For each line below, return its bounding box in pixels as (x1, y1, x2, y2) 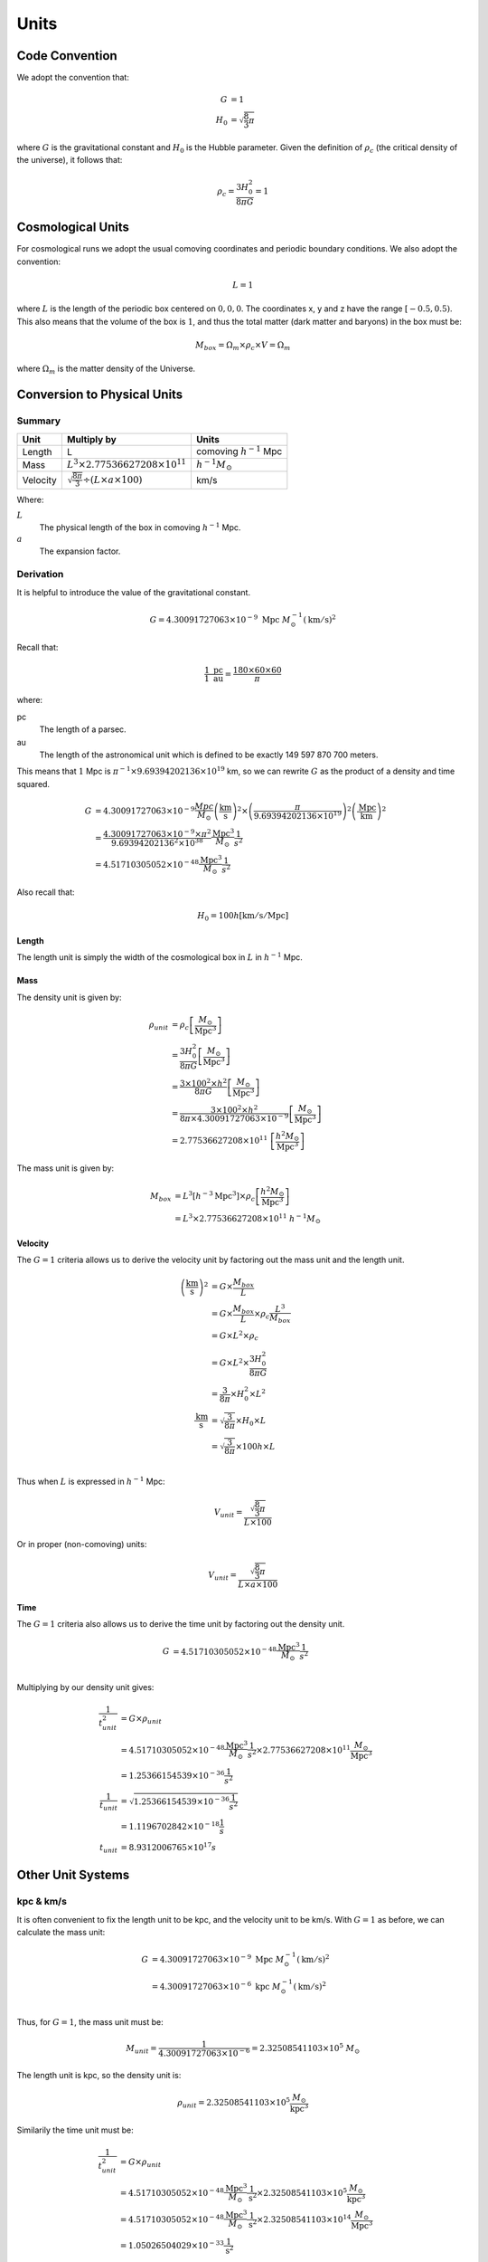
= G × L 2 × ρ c (211, 1329, 259, 1343)
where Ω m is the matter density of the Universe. (16, 363, 196, 376)
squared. (16, 778, 50, 789)
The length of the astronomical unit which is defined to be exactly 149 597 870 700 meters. (39, 749, 379, 760)
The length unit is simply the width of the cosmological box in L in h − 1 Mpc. (16, 951, 303, 963)
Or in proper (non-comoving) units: (16, 1538, 147, 1549)
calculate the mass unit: (16, 1926, 106, 1937)
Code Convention (16, 48, 117, 63)
